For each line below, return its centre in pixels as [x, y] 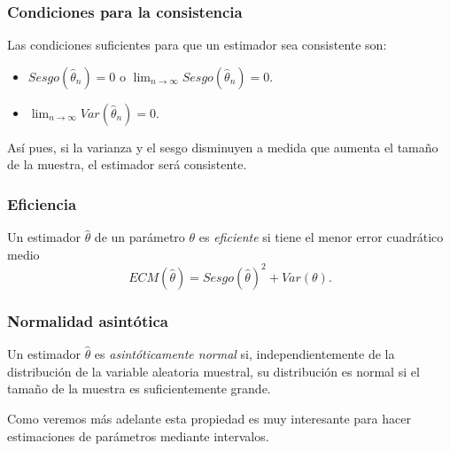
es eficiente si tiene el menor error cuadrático [321, 237]
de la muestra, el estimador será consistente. [127, 164]
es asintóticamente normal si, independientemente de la [244, 354]
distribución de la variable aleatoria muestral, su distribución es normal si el [213, 371]
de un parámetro [140, 237]
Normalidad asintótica [88, 320]
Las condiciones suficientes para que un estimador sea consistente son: [197, 45]
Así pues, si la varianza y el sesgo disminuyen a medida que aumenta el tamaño [223, 147]
